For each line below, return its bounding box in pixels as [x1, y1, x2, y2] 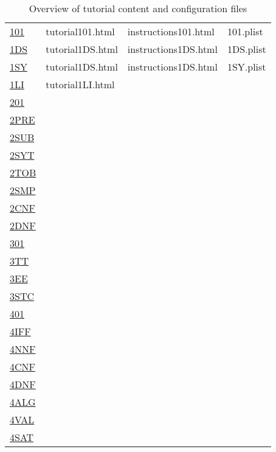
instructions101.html [127, 24, 215, 38]
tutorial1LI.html [46, 77, 115, 91]
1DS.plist [227, 42, 266, 56]
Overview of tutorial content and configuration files [29, 1, 247, 15]
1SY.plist [227, 60, 266, 74]
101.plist [227, 24, 263, 38]
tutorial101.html [46, 24, 115, 38]
